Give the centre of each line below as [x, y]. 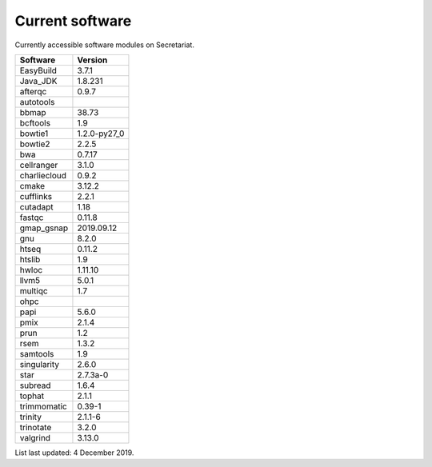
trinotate [36, 427]
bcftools [35, 122]
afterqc [33, 91]
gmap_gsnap [44, 228]
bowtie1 [34, 134]
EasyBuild [38, 70]
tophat [32, 396]
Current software [73, 21]
